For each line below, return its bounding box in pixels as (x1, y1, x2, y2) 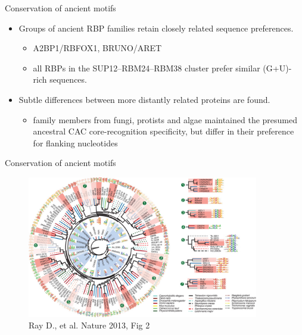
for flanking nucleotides (33, 136, 118, 149)
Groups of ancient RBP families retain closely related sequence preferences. (18, 21, 294, 34)
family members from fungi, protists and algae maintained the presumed (33, 113, 298, 126)
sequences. (49, 73, 87, 86)
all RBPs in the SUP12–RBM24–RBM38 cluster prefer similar (33, 61, 260, 74)
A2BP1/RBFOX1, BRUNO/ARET (33, 42, 162, 54)
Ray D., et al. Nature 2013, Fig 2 (29, 319, 150, 331)
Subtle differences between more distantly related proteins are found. (18, 93, 270, 105)
